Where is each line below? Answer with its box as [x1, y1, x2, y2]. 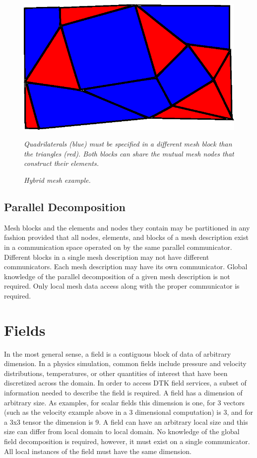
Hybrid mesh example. [24, 175, 91, 185]
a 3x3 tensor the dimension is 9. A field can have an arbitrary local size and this [4, 416, 248, 427]
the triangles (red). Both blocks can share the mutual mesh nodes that [24, 148, 234, 158]
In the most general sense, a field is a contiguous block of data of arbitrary [4, 348, 231, 359]
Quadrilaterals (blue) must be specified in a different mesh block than [24, 139, 232, 149]
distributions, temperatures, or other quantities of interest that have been [4, 368, 228, 378]
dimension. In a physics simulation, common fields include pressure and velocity [4, 358, 247, 369]
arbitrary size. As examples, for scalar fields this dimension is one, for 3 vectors [4, 397, 245, 407]
